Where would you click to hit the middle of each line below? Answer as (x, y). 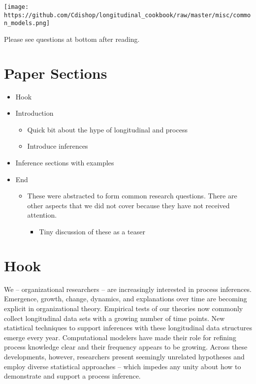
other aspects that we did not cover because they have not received (128, 205)
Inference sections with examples (65, 163)
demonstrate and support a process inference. (72, 376)
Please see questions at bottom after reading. (72, 39)
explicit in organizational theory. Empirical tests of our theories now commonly (124, 308)
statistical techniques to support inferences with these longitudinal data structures (128, 328)
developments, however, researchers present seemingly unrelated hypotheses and (124, 356)
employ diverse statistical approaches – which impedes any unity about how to (123, 366)
